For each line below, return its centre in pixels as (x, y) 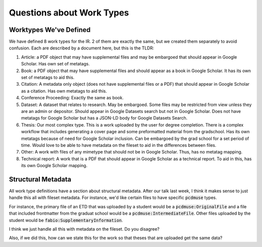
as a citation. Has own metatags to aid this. (64, 91)
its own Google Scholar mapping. (54, 166)
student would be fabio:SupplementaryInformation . (66, 220)
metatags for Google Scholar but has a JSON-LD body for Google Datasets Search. (104, 118)
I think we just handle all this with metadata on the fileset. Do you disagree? (84, 229)
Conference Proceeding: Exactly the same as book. (72, 98)
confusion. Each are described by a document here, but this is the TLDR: (82, 48)
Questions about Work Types (69, 13)
